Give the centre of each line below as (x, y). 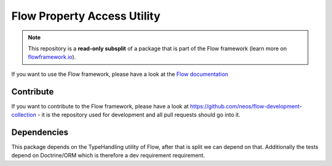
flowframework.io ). (52, 57)
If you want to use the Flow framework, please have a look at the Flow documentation (120, 74)
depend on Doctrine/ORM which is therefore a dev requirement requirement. (108, 156)
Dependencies (40, 132)
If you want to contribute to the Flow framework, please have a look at (100, 106)
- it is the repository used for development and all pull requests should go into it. (139, 115)
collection (24, 115)
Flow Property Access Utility (86, 16)
